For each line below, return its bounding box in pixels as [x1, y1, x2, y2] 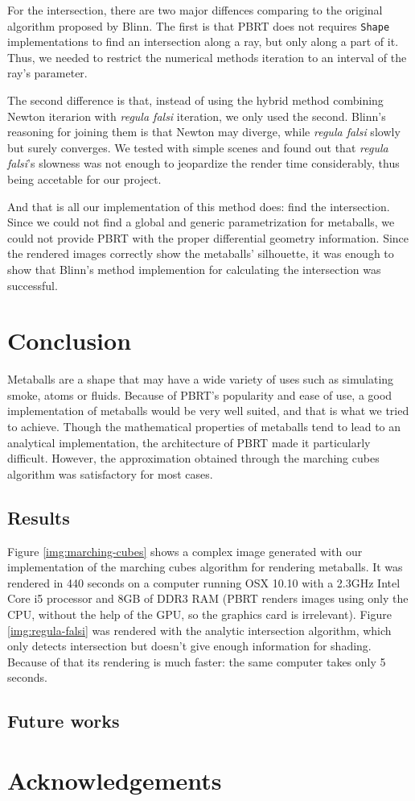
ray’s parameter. [7, 64, 88, 81]
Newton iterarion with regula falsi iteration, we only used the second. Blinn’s [7, 107, 386, 124]
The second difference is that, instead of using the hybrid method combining [7, 92, 384, 109]
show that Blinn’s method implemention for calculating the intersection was [7, 260, 381, 277]
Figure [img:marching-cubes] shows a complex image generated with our [7, 542, 363, 559]
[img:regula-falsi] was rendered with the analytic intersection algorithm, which [7, 621, 392, 638]
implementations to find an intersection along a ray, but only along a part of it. [7, 33, 399, 50]
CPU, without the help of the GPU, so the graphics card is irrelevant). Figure [7, 606, 392, 623]
